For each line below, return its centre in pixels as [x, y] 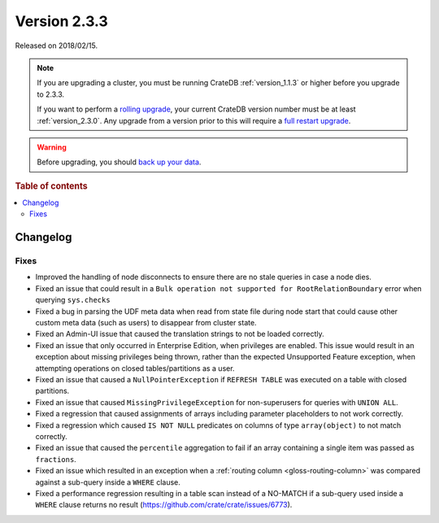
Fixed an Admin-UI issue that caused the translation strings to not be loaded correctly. [180, 334]
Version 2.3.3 [62, 21]
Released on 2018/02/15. [57, 46]
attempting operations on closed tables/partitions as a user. [135, 368]
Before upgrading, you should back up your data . [119, 162]
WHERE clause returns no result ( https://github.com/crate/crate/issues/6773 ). [164, 505]
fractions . [56, 459]
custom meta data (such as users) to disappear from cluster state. [146, 323]
